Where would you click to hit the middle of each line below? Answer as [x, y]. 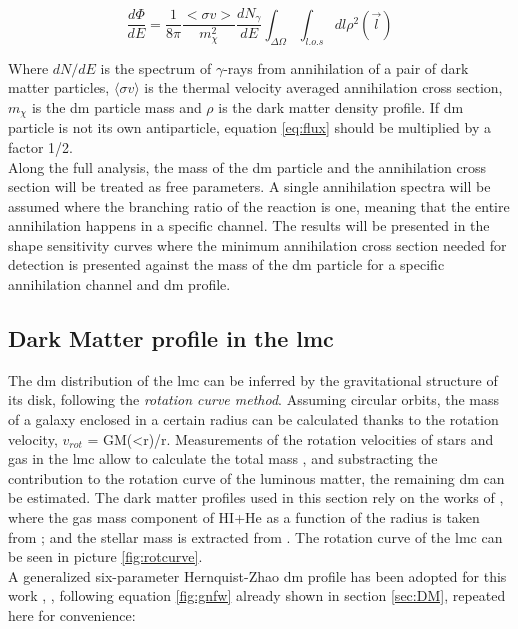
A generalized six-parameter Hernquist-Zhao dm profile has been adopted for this [257, 575]
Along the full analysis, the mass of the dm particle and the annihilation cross [247, 166]
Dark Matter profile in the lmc [171, 338]
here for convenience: [72, 615]
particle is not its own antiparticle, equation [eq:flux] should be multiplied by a [249, 127]
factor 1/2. [40, 146]
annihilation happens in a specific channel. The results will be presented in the [249, 225]
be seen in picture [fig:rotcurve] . [105, 556]
